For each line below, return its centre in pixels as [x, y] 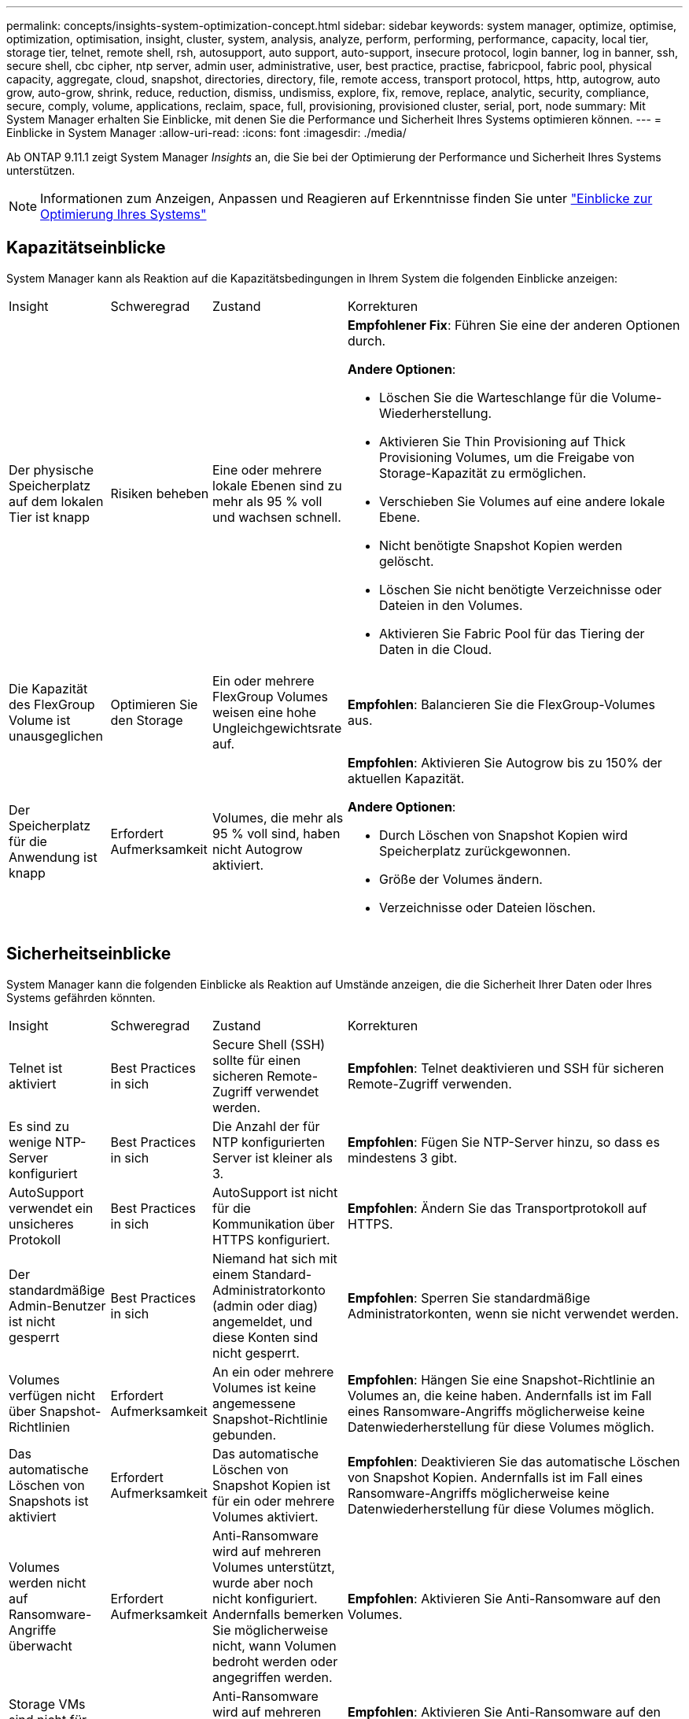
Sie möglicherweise [271, 1630]
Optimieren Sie [154, 704]
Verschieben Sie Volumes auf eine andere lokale [522, 501]
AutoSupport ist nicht [275, 1192]
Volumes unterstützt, [274, 1567]
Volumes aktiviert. [265, 1516]
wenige [30, 1142]
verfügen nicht [52, 1395]
